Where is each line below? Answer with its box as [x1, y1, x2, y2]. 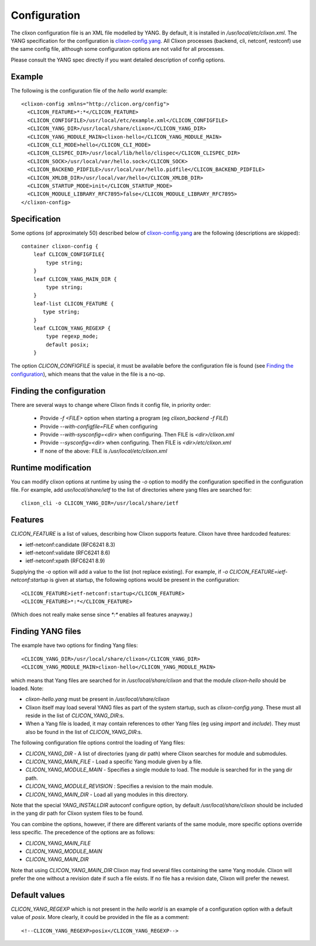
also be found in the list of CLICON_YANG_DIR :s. [25, 728, 143, 735]
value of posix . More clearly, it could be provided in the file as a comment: [11, 914, 190, 921]
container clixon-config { [21, 243, 99, 249]
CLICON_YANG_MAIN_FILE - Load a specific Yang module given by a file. [25, 758, 202, 765]
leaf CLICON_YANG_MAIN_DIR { [33, 276, 117, 282]
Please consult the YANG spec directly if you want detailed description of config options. [11, 56, 225, 63]
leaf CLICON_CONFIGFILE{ [33, 251, 105, 258]
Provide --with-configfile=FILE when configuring [40, 423, 158, 430]
